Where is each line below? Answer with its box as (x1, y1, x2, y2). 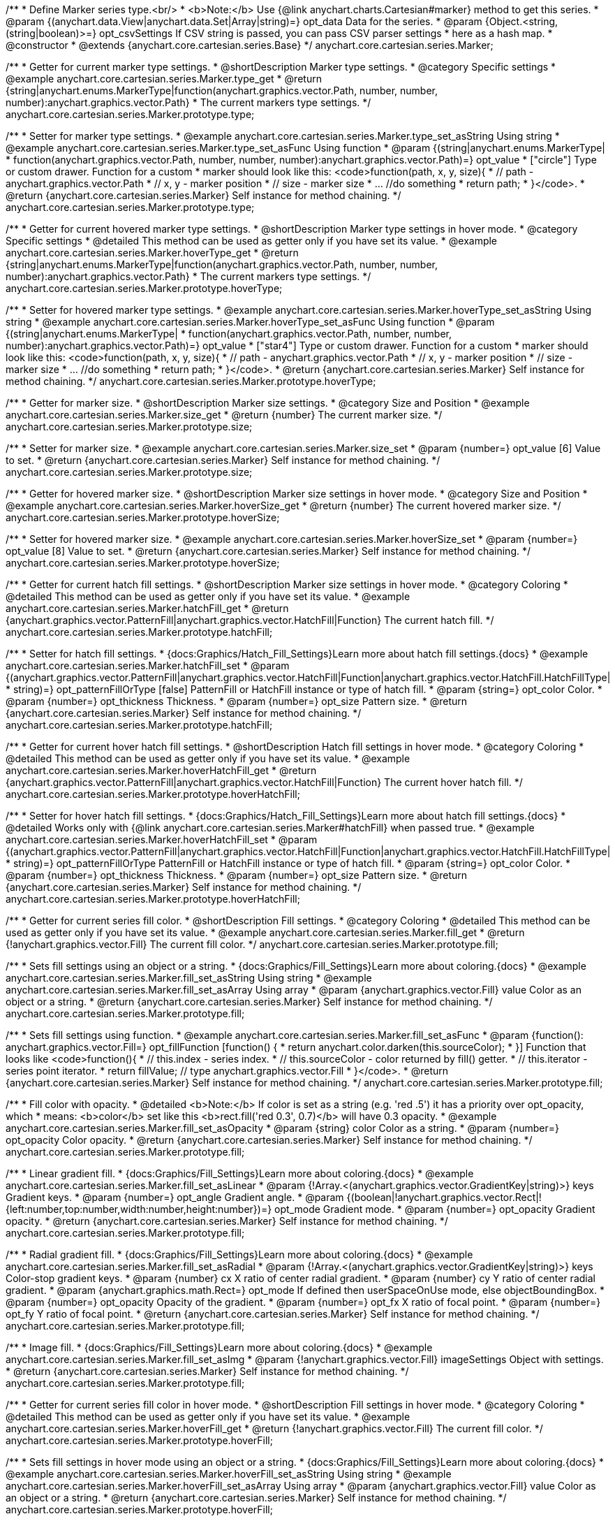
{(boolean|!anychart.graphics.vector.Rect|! (346, 1191, 542, 1203)
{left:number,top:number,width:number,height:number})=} (6, 1203, 272, 1215)
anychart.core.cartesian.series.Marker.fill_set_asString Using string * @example (6, 972, 372, 984)
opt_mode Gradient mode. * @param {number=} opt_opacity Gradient (274, 1203, 595, 1215)
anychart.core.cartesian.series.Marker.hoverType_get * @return (6, 247, 299, 259)
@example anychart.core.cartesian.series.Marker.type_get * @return (6, 73, 322, 85)
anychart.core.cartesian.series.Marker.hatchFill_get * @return (6, 602, 289, 614)
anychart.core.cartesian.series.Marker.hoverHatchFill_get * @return (6, 764, 317, 776)
